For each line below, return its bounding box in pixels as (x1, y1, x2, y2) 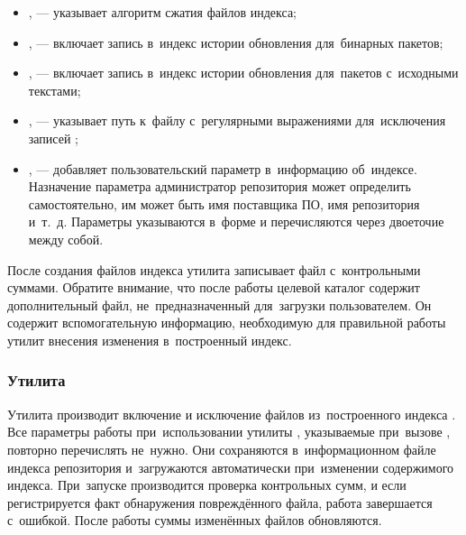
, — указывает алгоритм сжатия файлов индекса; (28, 3, 297, 21)
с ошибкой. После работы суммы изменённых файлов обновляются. (7, 511, 382, 530)
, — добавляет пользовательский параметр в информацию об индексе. (28, 159, 417, 178)
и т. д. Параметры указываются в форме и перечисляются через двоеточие (28, 212, 444, 231)
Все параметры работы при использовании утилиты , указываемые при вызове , (7, 422, 451, 441)
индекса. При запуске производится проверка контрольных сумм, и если (7, 475, 407, 494)
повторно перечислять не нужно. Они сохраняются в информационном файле (7, 439, 436, 458)
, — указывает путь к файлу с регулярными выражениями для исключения (28, 111, 446, 130)
